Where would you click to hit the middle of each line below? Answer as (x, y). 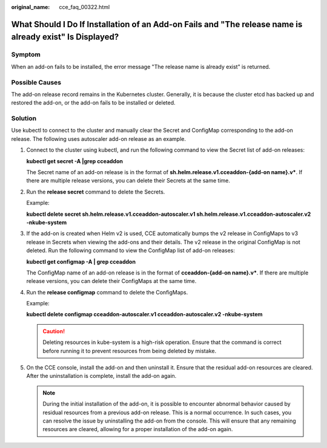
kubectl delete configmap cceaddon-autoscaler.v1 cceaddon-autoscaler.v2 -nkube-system (144, 314)
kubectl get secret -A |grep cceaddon (75, 161)
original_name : (31, 7)
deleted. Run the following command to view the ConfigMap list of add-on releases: (131, 250)
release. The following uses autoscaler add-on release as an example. (99, 138)
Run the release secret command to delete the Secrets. (96, 192)
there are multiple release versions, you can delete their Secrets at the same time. (128, 181)
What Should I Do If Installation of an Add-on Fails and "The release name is (157, 24)
